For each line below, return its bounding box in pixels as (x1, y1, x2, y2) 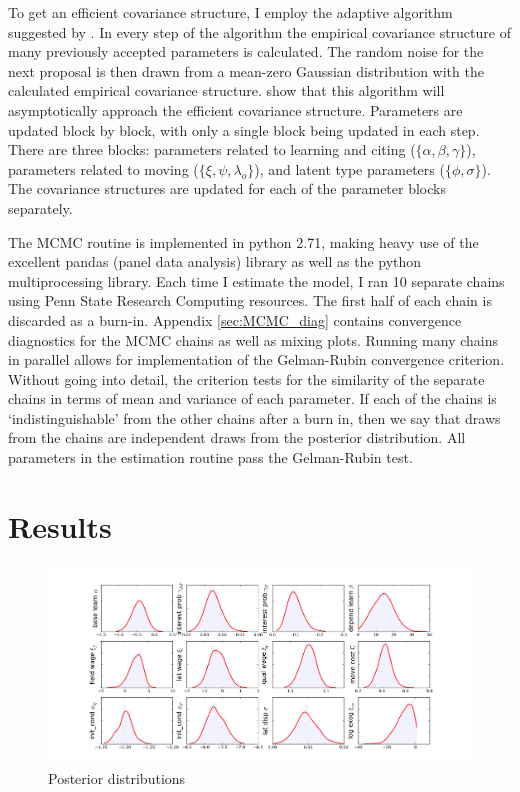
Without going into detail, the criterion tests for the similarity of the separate (8, 368, 485, 389)
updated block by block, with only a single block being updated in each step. (8, 119, 480, 140)
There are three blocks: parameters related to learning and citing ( (8, 139, 416, 160)
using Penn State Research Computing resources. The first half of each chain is (8, 290, 492, 311)
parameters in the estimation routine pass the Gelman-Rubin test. (8, 447, 413, 468)
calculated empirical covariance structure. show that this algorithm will (8, 80, 445, 101)
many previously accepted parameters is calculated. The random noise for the (8, 41, 484, 62)
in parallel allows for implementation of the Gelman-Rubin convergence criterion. (8, 349, 505, 370)
